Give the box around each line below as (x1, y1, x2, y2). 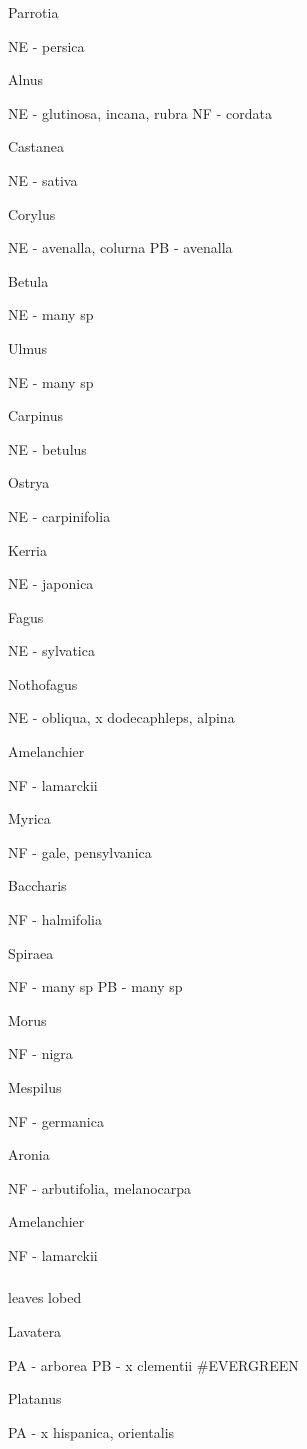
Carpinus (8, 405, 63, 426)
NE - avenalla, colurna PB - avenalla (8, 237, 233, 258)
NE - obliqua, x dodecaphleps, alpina (8, 707, 235, 728)
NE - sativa (8, 169, 78, 190)
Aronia (8, 1144, 50, 1165)
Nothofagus (8, 673, 78, 694)
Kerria (8, 539, 47, 560)
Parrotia (8, 2, 59, 22)
